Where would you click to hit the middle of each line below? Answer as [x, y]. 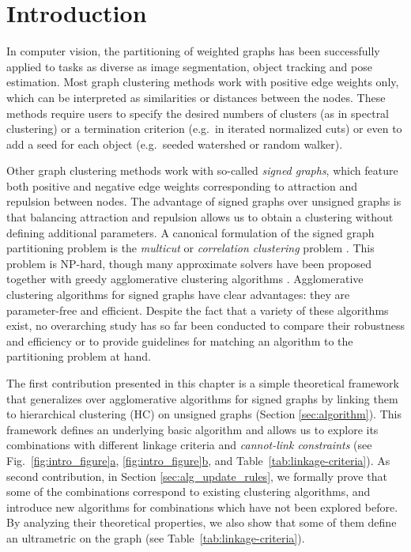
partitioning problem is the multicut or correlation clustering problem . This [190, 248]
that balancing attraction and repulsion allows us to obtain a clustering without [200, 217]
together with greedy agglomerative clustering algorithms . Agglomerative [185, 279]
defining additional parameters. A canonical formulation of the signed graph [190, 232]
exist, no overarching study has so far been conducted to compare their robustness [205, 325]
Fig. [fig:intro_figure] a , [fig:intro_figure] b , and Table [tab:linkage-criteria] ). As [198, 460]
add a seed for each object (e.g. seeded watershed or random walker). [175, 144]
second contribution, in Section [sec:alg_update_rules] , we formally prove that [197, 476]
